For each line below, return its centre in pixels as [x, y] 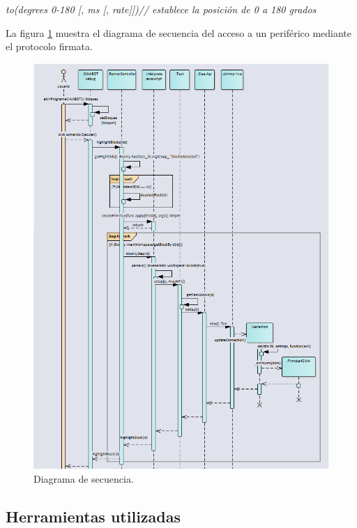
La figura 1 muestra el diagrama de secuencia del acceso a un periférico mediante [179, 32]
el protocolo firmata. [49, 46]
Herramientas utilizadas [93, 516]
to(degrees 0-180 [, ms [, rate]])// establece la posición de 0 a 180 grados [161, 9]
